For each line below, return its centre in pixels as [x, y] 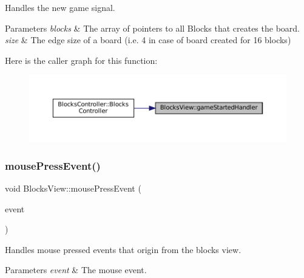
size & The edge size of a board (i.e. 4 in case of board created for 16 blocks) [148, 40]
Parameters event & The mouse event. [76, 270]
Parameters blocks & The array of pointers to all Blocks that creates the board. [152, 28]
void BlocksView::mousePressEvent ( [73, 188]
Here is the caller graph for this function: [81, 60]
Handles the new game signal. [60, 7]
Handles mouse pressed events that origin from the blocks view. [123, 249]
